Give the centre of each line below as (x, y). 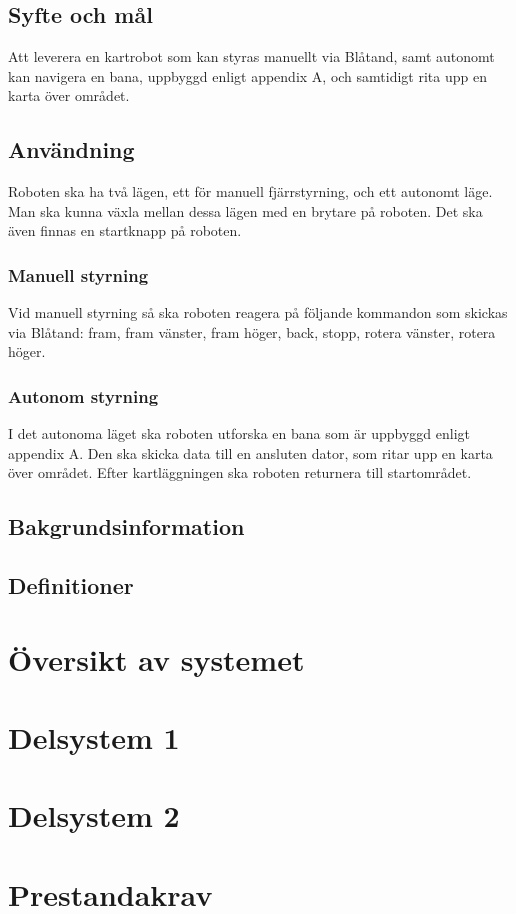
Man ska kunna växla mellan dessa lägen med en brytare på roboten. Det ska (245, 210)
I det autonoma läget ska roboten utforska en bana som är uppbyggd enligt (239, 433)
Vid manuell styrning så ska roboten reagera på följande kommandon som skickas (258, 312)
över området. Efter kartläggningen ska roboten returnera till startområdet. (240, 472)
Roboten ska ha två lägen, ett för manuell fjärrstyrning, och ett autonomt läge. (250, 191)
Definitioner (71, 585)
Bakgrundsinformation (126, 526)
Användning (71, 149)
